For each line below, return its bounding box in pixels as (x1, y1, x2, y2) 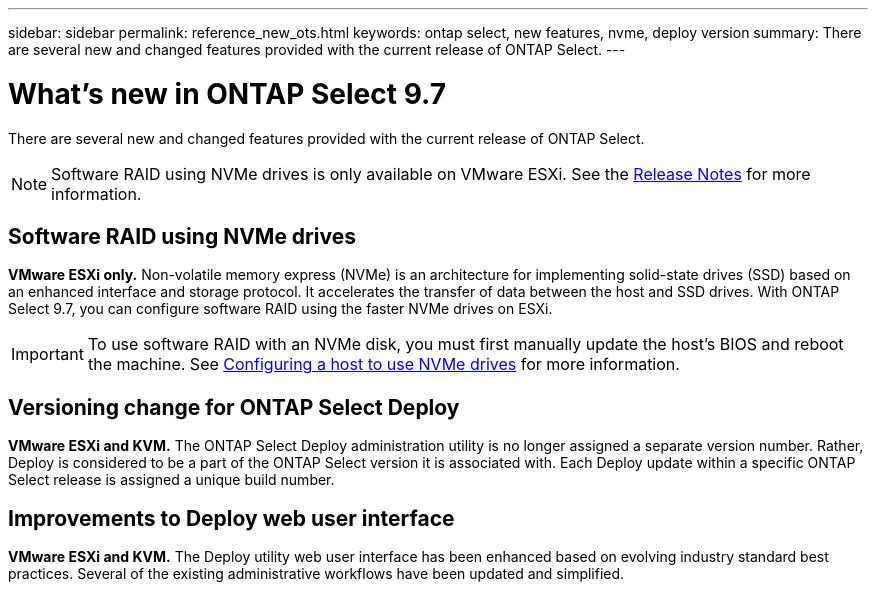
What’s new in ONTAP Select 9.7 (8, 76, 446, 111)
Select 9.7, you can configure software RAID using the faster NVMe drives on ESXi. (8, 300, 553, 318)
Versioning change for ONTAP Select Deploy (8, 394, 460, 420)
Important (11, 344, 84, 365)
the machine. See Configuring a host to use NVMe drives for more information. (87, 354, 680, 375)
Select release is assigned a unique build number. (8, 471, 335, 489)
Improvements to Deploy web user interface (8, 505, 455, 531)
